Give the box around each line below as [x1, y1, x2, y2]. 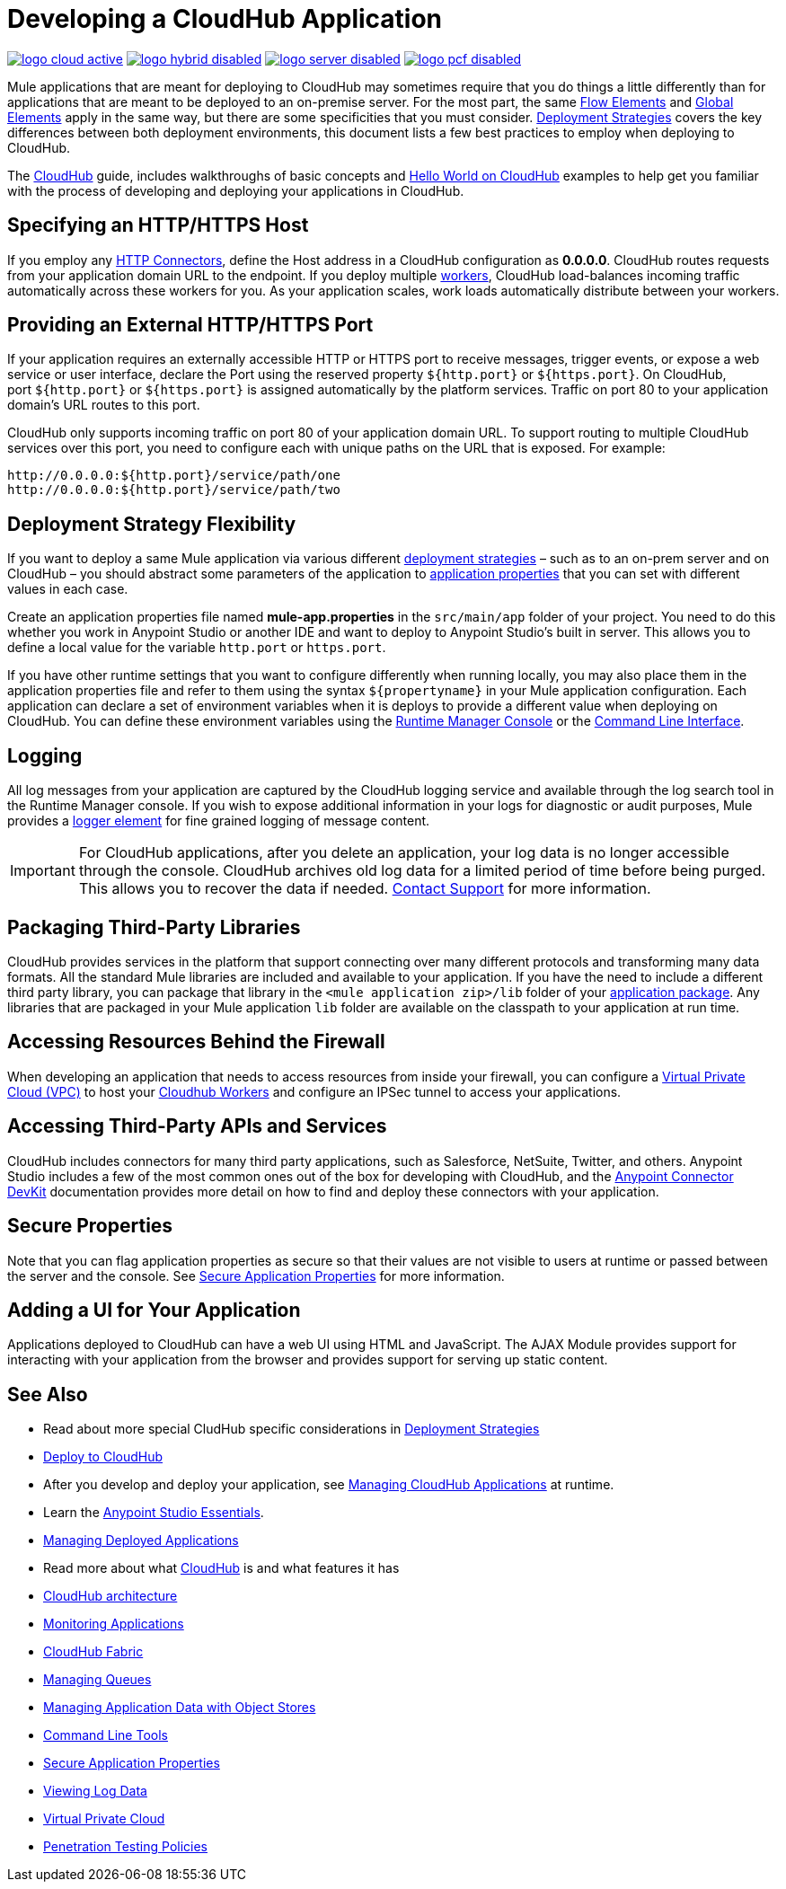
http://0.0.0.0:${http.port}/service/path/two [7, 482, 340, 498]
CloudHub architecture [43, 1588, 178, 1604]
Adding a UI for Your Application [7, 1298, 301, 1321]
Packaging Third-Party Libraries [7, 915, 301, 939]
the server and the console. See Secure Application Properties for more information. [7, 1267, 505, 1284]
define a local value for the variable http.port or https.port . [7, 640, 386, 656]
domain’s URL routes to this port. [7, 397, 200, 413]
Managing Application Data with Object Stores [43, 1699, 316, 1716]
